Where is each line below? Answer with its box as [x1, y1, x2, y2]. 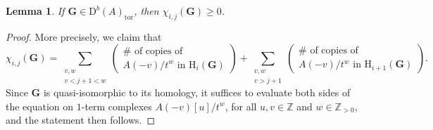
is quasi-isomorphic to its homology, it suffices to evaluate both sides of [43, 85, 351, 100]
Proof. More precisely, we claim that [6, 29, 162, 44]
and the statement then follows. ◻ [6, 112, 156, 127]
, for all [225, 98, 257, 113]
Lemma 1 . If [6, 4, 65, 18]
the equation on [6, 98, 74, 113]
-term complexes [81, 98, 152, 113]
